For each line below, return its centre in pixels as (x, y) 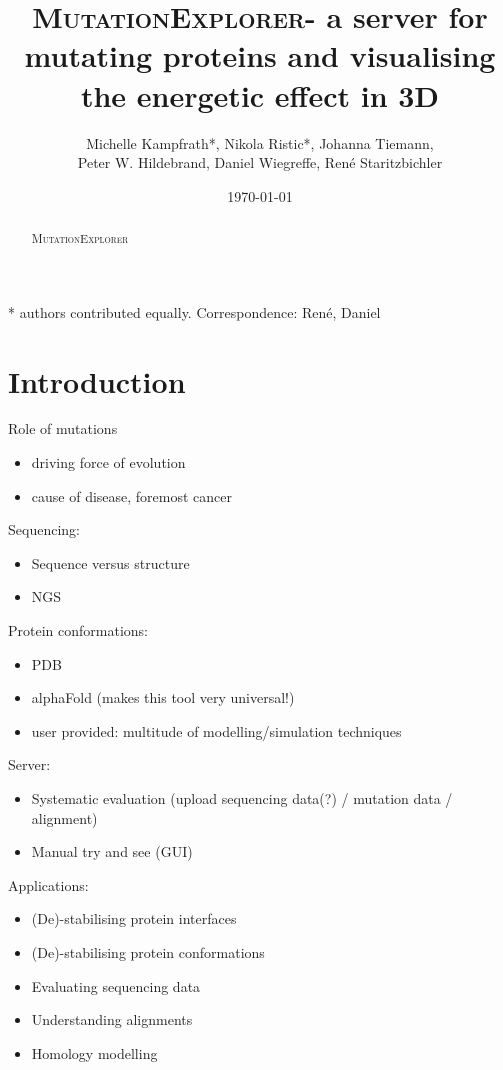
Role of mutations (63, 428)
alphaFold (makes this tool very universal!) (163, 697)
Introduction (97, 380)
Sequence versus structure (110, 562)
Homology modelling (94, 1052)
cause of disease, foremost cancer (132, 495)
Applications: (48, 884)
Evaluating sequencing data (116, 985)
